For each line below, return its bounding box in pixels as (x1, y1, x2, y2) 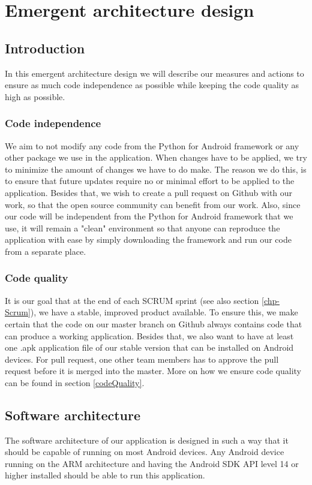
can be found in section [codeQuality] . (5, 376, 145, 388)
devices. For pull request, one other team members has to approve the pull (5, 353, 279, 365)
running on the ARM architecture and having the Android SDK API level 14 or (5, 457, 299, 469)
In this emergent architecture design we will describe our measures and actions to (5, 67, 304, 79)
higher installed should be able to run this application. (5, 469, 205, 481)
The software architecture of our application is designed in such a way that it (5, 433, 289, 446)
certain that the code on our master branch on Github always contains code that (5, 317, 302, 330)
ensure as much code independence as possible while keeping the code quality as (5, 79, 299, 91)
